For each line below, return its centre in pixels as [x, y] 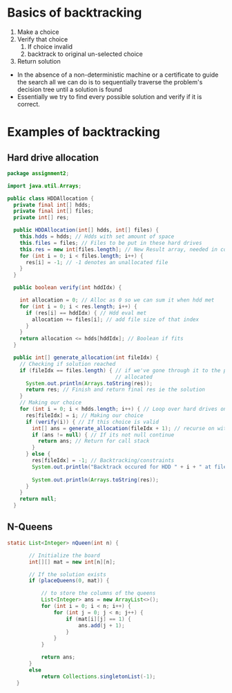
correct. [28, 104]
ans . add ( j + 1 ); [102, 625]
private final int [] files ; [54, 211]
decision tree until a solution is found [69, 89]
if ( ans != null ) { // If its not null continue [103, 435]
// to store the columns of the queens [98, 593]
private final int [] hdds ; [52, 205]
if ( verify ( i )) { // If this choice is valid [92, 422]
